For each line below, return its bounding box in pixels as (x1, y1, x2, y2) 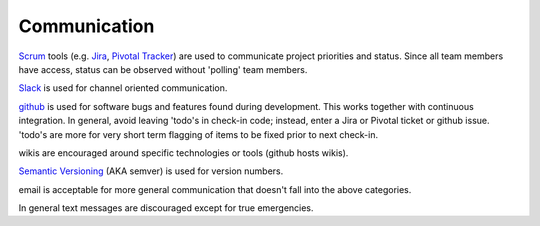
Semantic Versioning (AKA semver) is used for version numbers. (18, 165, 284, 177)
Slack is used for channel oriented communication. (18, 82, 228, 94)
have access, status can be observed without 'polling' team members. (18, 63, 308, 75)
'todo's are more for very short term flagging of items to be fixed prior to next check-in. (18, 128, 379, 140)
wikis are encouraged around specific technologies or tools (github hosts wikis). (18, 146, 349, 159)
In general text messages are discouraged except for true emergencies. (18, 202, 314, 214)
